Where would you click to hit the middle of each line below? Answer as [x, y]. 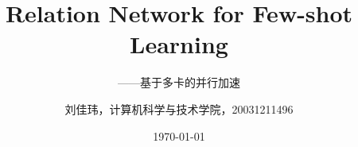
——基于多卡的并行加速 [179, 82]
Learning [179, 44]
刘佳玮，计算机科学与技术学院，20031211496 [179, 108]
